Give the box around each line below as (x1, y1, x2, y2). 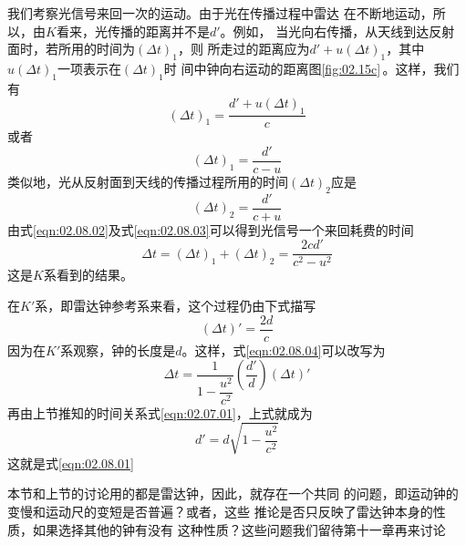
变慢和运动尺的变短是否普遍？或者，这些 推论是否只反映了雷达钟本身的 (7, 502, 433, 521)
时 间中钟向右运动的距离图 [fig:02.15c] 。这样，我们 (163, 58, 460, 77)
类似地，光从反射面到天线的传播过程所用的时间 (7, 171, 288, 190)
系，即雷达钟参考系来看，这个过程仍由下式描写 (35, 295, 316, 314)
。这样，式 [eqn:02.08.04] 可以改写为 (181, 340, 386, 359)
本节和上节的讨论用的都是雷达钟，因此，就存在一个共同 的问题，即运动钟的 (7, 484, 459, 503)
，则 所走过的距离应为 (177, 39, 310, 58)
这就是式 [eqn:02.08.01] (7, 453, 134, 472)
